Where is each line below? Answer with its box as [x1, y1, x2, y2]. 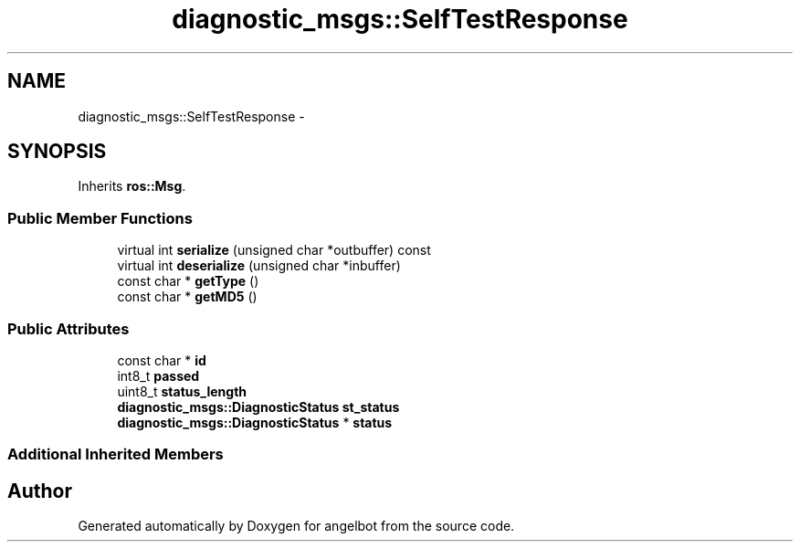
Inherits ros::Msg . [78, 178, 186, 195]
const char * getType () [117, 273, 259, 290]
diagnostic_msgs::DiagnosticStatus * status [117, 414, 393, 430]
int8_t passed [117, 367, 200, 384]
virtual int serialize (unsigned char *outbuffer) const [117, 242, 431, 259]
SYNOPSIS [7, 140, 107, 164]
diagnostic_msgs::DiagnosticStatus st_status [117, 398, 400, 415]
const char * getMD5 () [117, 289, 258, 305]
